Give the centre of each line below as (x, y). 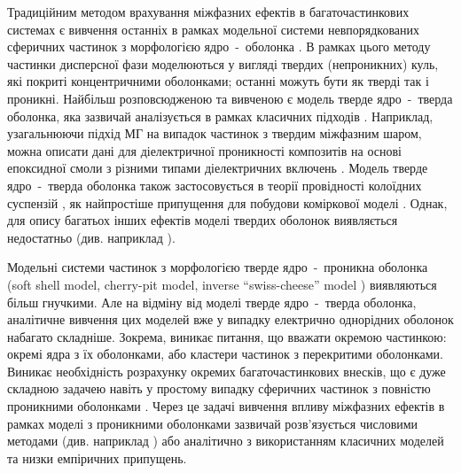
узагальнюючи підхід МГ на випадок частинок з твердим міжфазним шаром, (215, 133)
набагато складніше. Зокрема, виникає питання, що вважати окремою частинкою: (227, 336)
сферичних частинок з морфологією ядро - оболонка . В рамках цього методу (219, 47)
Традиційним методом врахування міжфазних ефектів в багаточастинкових (208, 12)
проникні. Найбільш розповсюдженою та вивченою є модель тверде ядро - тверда (230, 98)
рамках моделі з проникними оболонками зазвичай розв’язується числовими (213, 423)
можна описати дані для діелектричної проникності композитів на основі (204, 150)
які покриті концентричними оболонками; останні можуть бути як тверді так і (218, 81)
